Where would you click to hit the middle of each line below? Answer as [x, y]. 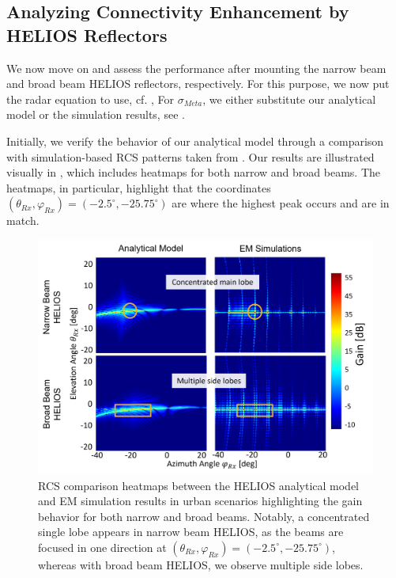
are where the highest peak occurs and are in [281, 203]
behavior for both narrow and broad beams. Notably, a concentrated [204, 516]
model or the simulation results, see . [96, 114]
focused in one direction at [102, 547]
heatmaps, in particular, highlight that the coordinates [139, 187]
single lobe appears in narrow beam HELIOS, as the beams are [191, 532]
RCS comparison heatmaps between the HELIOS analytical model [198, 485]
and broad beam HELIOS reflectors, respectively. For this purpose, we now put [198, 84]
